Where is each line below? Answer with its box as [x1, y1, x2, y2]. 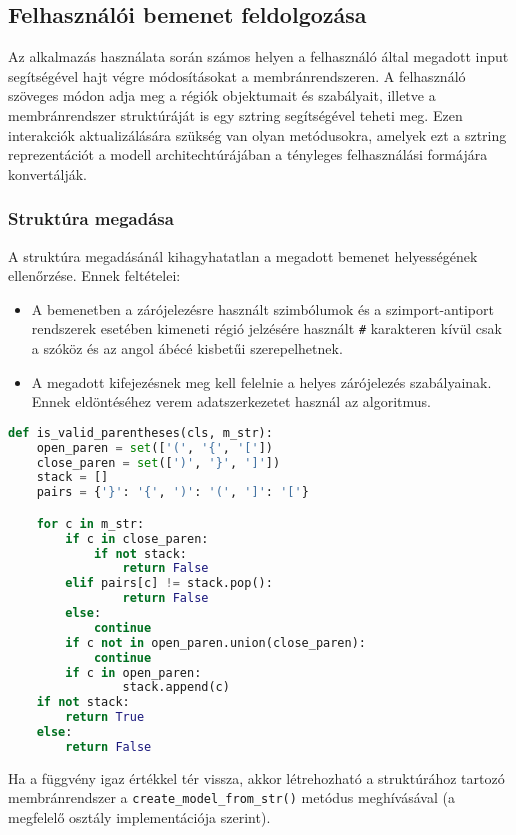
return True [65, 710, 145, 725]
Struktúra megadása [8, 206, 174, 231]
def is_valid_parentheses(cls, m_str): [8, 425, 273, 440]
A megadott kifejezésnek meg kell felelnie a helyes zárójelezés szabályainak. [31, 371, 492, 392]
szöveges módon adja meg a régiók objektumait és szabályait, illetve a [8, 85, 436, 106]
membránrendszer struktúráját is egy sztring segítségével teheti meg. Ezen [8, 104, 463, 125]
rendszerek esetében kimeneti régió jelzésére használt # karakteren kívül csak [31, 318, 502, 339]
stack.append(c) [122, 680, 230, 695]
